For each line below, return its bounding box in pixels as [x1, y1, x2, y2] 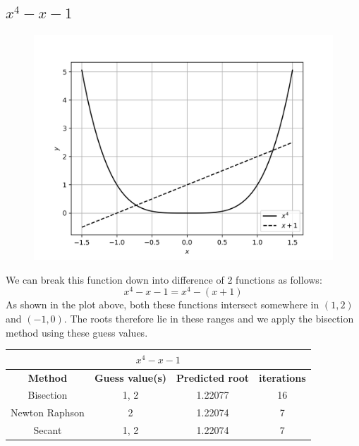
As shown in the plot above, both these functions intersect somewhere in [6, 297, 320, 312]
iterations [259, 370, 306, 385]
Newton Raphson [11, 405, 85, 420]
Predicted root [176, 370, 250, 385]
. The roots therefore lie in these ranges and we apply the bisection [63, 311, 354, 326]
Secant [33, 423, 62, 438]
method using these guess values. [6, 325, 148, 339]
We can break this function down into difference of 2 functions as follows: [6, 272, 322, 287]
